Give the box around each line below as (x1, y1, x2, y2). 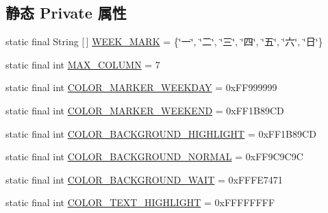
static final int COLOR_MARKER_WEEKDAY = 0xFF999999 (5, 80, 277, 95)
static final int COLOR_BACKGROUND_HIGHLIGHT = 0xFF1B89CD (5, 126, 316, 140)
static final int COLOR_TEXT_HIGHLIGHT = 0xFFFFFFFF (5, 195, 275, 210)
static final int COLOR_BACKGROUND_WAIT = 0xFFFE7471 (5, 172, 283, 186)
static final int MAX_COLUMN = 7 (5, 57, 160, 71)
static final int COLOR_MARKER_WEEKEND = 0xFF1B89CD (5, 103, 284, 117)
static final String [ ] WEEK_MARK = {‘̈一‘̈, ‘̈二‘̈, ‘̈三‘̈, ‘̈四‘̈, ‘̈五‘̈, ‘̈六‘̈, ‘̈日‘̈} (5, 34, 323, 49)
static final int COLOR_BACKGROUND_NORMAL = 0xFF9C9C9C (5, 149, 303, 164)
